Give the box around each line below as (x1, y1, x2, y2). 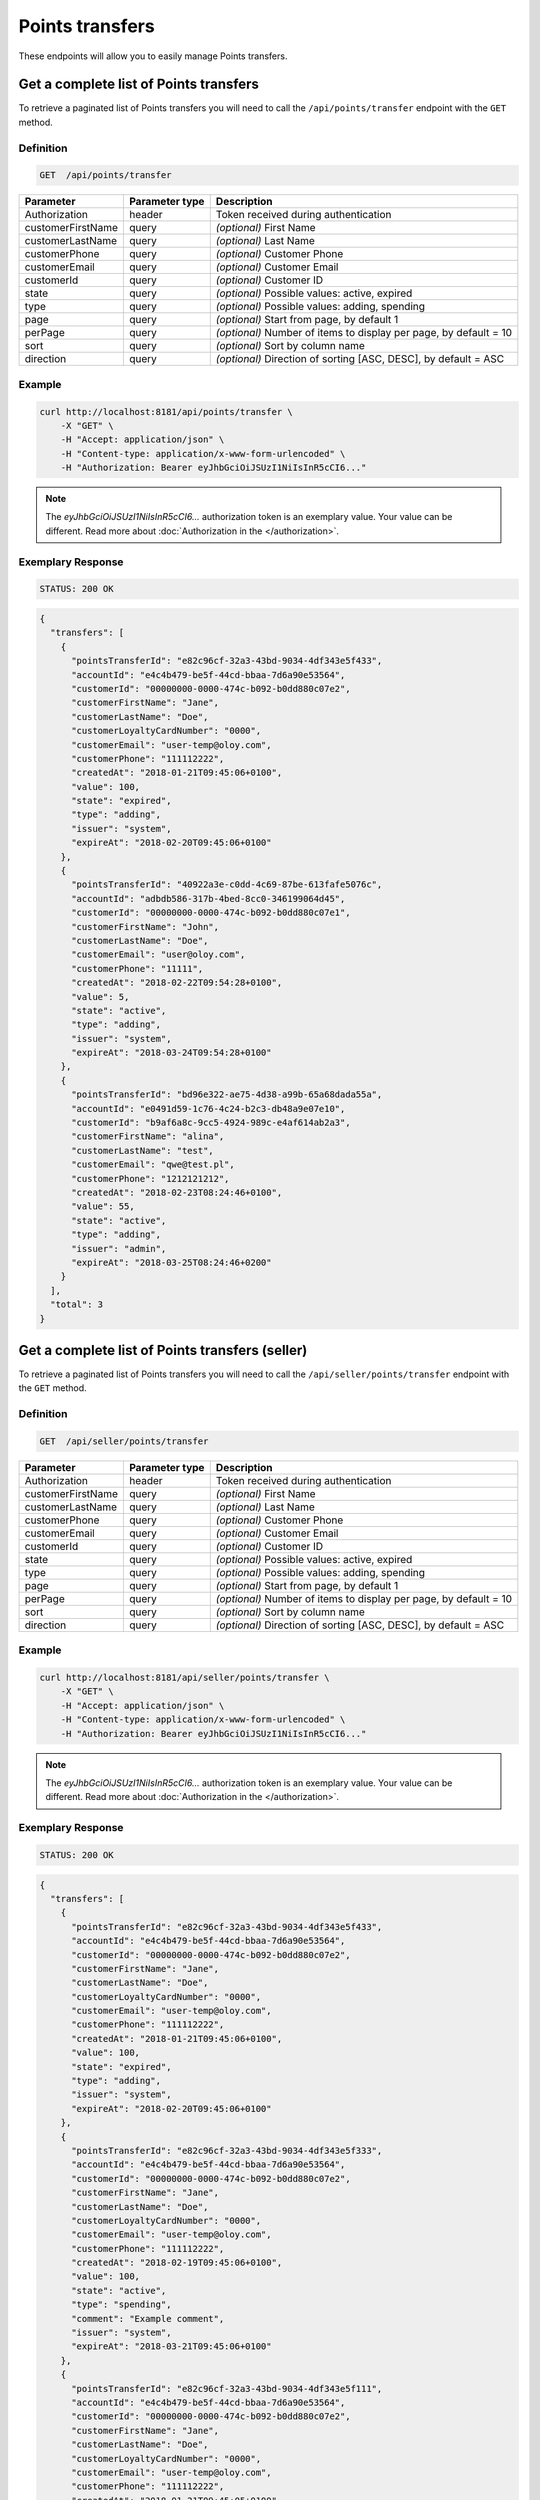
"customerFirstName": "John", (71, 921, 220, 932)
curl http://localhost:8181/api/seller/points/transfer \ (39, 1672, 330, 1684)
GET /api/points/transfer (39, 170, 172, 181)
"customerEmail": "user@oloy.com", (71, 949, 246, 960)
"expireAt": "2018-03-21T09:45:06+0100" (71, 2341, 272, 2352)
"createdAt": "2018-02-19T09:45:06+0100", (71, 2257, 283, 2269)
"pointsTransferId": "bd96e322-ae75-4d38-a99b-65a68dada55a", (71, 1089, 383, 1100)
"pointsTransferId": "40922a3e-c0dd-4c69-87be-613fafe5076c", (71, 879, 383, 890)
